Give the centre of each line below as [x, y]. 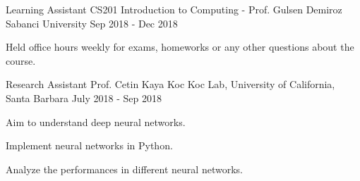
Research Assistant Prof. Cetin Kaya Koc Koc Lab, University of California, [170, 84]
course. [21, 60]
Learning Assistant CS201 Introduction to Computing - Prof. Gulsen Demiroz [174, 9]
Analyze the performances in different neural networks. [124, 169]
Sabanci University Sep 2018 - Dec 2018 [92, 23]
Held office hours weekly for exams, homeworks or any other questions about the [180, 47]
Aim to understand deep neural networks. [96, 121]
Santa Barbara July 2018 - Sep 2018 [84, 98]
